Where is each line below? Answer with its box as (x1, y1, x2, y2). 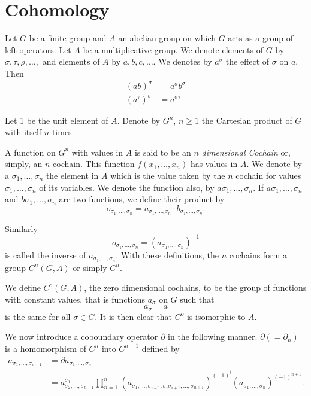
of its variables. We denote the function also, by (39, 181, 215, 193)
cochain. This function (53, 157, 135, 170)
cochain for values (235, 169, 301, 181)
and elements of (42, 55, 100, 68)
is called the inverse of (5, 248, 86, 261)
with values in (71, 145, 123, 158)
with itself (5, 126, 42, 138)
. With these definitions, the (116, 248, 219, 261)
